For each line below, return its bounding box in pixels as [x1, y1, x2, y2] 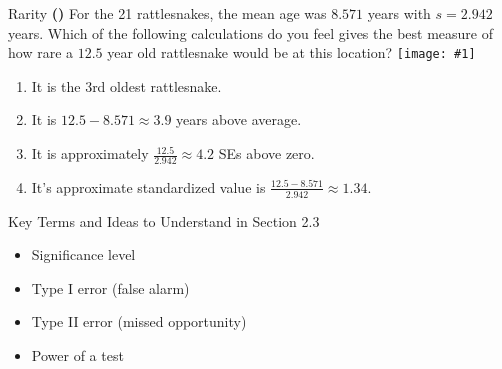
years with [367, 3, 431, 23]
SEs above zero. [218, 143, 315, 164]
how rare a [8, 42, 74, 63]
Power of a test [31, 345, 124, 366]
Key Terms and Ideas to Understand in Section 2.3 [8, 210, 320, 231]
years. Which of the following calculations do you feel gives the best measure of [8, 22, 493, 43]
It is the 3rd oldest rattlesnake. [31, 75, 222, 96]
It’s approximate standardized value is [31, 176, 266, 197]
